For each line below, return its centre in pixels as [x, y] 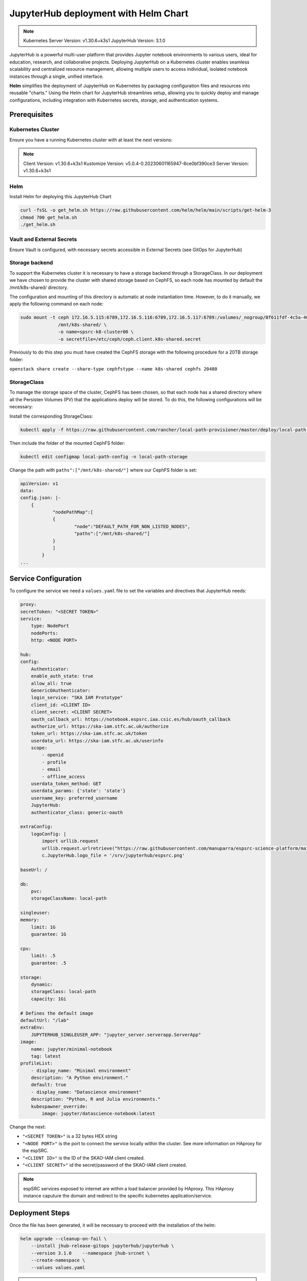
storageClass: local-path [63, 992]
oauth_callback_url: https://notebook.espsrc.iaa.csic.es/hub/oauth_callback [131, 719]
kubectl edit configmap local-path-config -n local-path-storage [104, 457]
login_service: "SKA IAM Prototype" [77, 698]
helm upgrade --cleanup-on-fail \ [63, 1239]
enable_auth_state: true [62, 676]
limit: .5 [43, 956]
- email [51, 769]
